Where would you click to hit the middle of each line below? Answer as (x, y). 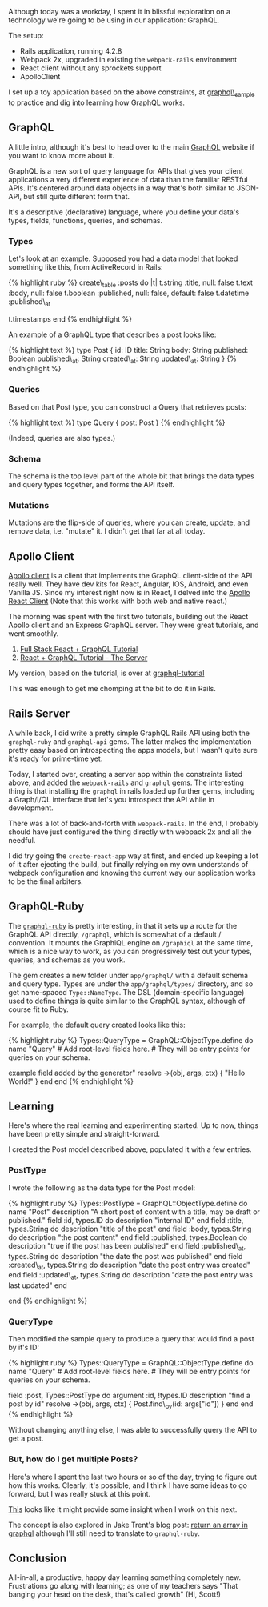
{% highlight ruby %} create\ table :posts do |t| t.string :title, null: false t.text (131, 283)
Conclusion (38, 1558)
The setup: (26, 36)
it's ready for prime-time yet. (56, 758)
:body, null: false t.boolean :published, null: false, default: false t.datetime (129, 293)
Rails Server (39, 714)
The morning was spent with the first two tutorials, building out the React (128, 616)
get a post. (26, 1438)
